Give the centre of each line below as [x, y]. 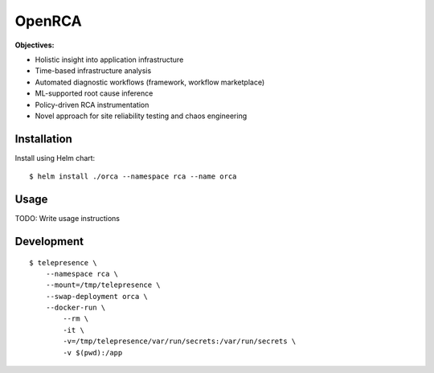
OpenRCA [48, 21]
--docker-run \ [76, 308]
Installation [43, 139]
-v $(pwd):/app [93, 353]
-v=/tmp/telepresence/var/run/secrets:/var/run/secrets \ [180, 341]
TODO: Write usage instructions [68, 219]
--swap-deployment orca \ [97, 296]
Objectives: [35, 45]
